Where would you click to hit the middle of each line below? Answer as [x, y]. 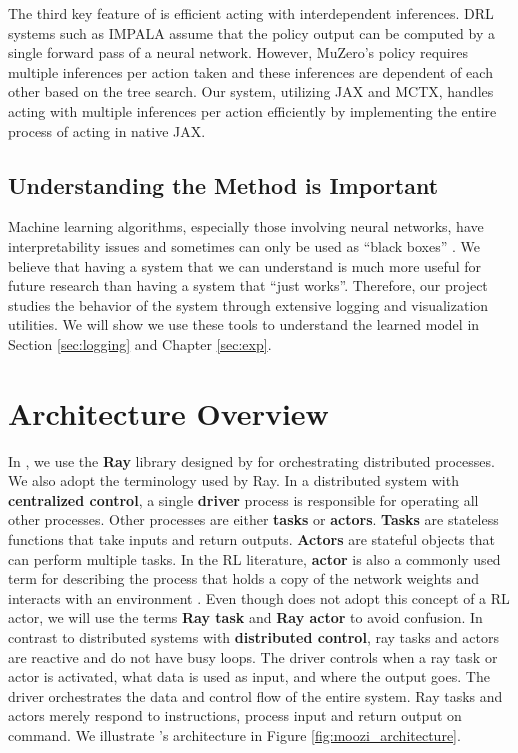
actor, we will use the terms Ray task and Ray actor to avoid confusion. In [245, 617]
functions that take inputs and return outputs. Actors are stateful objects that [251, 539]
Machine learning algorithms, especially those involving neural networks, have [246, 226]
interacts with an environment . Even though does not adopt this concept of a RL [259, 597]
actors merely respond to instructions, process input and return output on [235, 715]
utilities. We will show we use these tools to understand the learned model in [244, 324]
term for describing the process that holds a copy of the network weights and [244, 578]
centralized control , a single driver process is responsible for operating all [243, 499]
